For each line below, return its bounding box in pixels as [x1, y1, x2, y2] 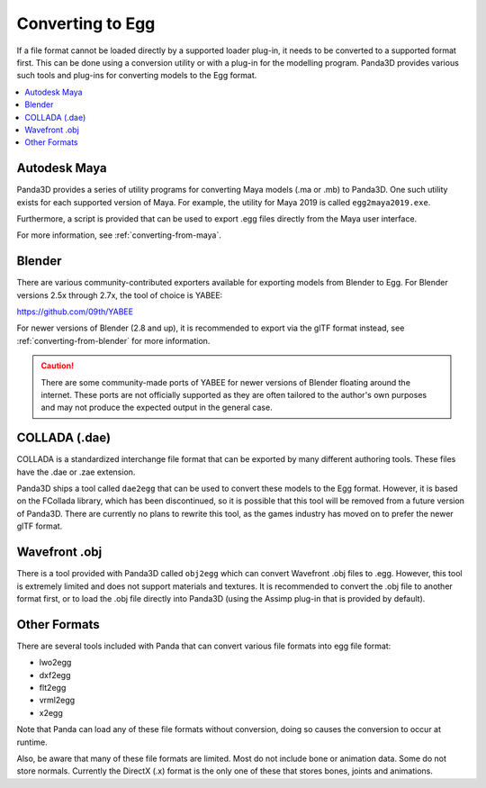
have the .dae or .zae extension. [16, 466, 136, 477]
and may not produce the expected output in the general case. [40, 402, 274, 413]
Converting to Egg [16, 14, 156, 33]
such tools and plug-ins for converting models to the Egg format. [16, 70, 257, 81]
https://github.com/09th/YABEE [16, 306, 134, 317]
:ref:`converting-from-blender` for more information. [16, 335, 211, 346]
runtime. [16, 737, 49, 747]
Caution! [40, 360, 75, 371]
